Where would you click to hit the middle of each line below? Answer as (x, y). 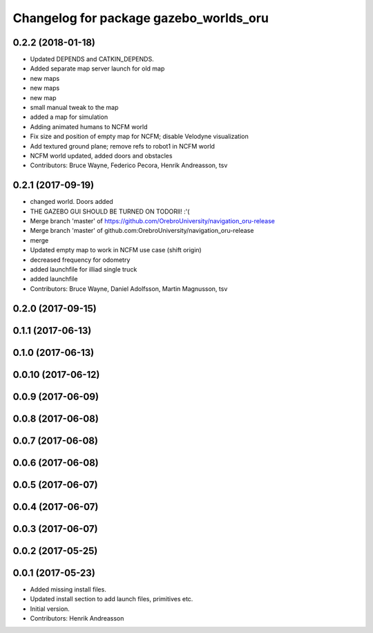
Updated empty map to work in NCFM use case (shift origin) (116, 250)
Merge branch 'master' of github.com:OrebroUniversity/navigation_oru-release (142, 231)
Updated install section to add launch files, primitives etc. (112, 599)
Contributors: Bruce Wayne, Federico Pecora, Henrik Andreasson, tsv (129, 165)
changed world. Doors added (71, 202)
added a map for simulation (69, 117)
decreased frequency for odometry (80, 260)
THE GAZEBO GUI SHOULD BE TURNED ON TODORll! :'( (110, 211)
